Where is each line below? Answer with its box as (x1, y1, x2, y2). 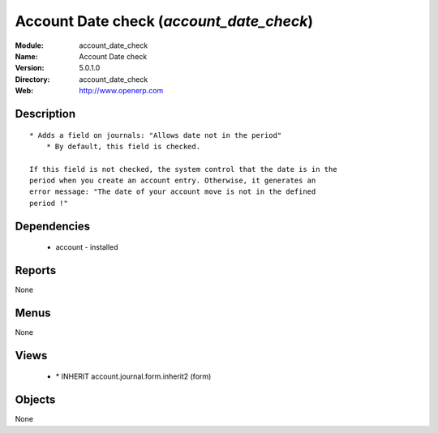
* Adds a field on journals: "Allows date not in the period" (29, 131, 282, 139)
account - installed (55, 242, 118, 252)
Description (15, 106, 76, 121)
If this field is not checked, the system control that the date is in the (29, 165, 337, 174)
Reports (15, 264, 57, 277)
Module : (15, 41, 44, 50)
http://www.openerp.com (79, 86, 164, 96)
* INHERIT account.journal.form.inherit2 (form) (55, 371, 212, 381)
